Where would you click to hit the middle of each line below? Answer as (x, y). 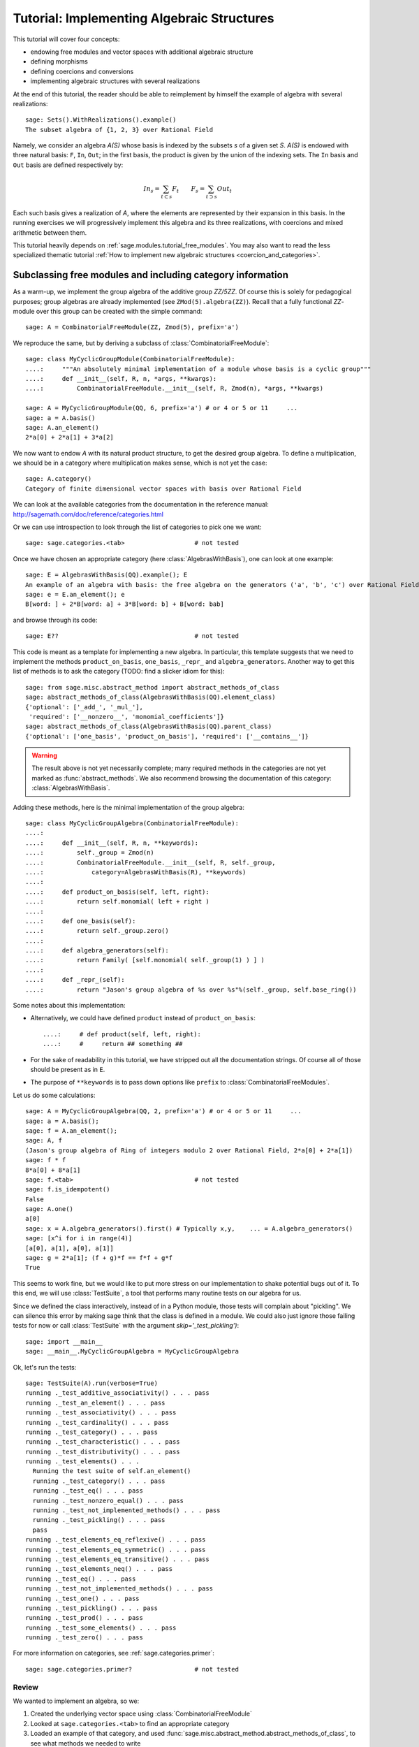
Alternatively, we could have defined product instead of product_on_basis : (143, 1018)
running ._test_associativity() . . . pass (101, 1413)
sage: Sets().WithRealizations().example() (101, 120)
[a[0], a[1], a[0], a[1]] (70, 1248)
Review (25, 1687)
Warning (44, 755)
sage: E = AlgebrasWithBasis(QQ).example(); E (106, 575)
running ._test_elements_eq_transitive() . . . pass (117, 1559)
